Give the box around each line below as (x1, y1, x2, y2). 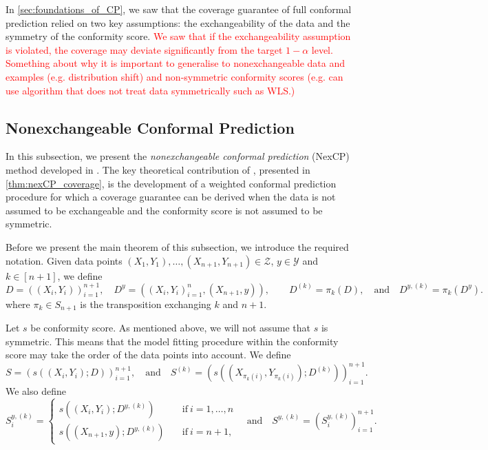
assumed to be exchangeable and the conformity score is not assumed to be (6, 203, 323, 217)
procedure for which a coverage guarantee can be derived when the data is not (6, 190, 336, 204)
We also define (6, 384, 66, 398)
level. (311, 42, 333, 57)
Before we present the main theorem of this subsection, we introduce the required (6, 239, 349, 254)
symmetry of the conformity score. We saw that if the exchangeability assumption (6, 29, 351, 43)
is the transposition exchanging (80, 296, 211, 311)
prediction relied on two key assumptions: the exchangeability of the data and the (6, 15, 350, 30)
